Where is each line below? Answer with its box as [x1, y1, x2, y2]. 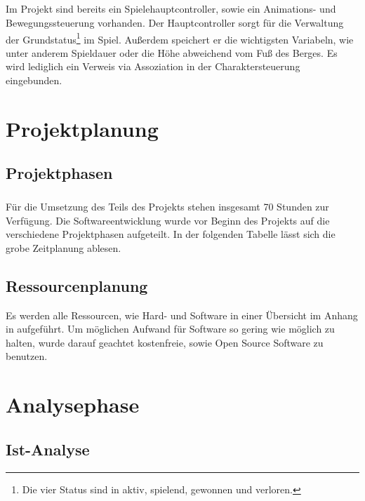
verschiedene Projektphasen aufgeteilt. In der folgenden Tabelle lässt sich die [6, 227, 336, 241]
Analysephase [6, 390, 140, 419]
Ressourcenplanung [6, 274, 148, 296]
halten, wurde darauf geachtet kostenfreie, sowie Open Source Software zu [6, 335, 324, 349]
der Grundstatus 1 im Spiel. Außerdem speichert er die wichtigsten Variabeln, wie [6, 29, 354, 46]
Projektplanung [6, 114, 159, 142]
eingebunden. [6, 73, 62, 87]
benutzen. [6, 349, 48, 363]
